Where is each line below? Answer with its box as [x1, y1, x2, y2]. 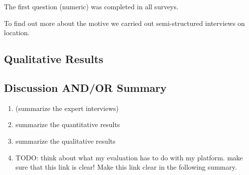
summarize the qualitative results [15, 135, 116, 146]
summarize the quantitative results [15, 119, 120, 130]
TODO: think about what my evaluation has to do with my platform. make [15, 152, 243, 162]
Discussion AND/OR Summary [4, 80, 167, 95]
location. [4, 27, 30, 38]
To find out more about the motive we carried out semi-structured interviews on [4, 18, 245, 28]
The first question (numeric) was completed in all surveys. [4, 1, 178, 11]
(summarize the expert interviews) [15, 103, 119, 113]
